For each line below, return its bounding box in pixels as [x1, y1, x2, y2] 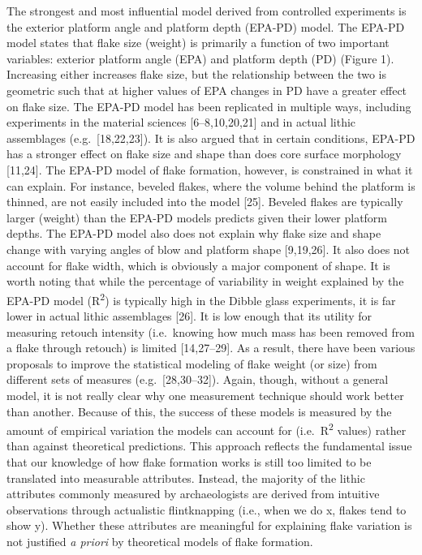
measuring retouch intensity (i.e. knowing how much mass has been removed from [6, 323, 415, 340]
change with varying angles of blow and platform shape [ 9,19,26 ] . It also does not [6, 240, 411, 257]
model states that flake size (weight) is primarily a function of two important [6, 34, 390, 51]
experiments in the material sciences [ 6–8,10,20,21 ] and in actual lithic [6, 114, 356, 131]
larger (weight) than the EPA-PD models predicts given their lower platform [6, 209, 388, 226]
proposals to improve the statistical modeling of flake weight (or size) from [6, 355, 377, 372]
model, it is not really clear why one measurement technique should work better [6, 386, 404, 403]
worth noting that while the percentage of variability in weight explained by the [6, 273, 404, 290]
